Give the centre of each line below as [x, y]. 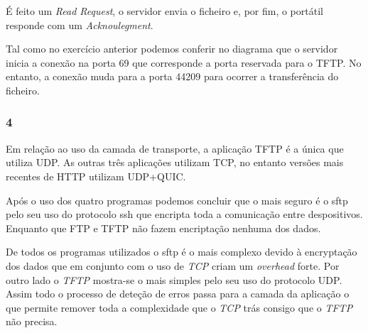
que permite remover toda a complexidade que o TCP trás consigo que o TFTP [179, 307]
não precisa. [32, 321]
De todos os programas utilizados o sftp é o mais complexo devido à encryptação [182, 252]
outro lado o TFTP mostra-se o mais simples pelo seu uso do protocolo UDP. [174, 279]
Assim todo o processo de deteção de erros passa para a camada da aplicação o [178, 294]
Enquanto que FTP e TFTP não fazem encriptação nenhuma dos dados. [163, 228]
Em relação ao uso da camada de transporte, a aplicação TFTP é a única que [175, 148]
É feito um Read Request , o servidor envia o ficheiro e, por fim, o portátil [164, 11]
